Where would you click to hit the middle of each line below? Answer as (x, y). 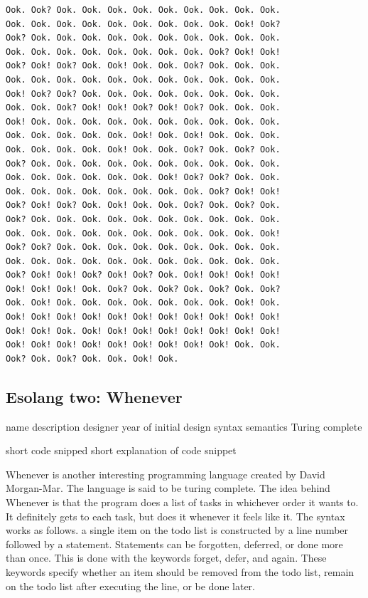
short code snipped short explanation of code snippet (121, 450)
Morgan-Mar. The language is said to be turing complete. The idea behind (168, 488)
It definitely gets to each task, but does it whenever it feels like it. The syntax (175, 516)
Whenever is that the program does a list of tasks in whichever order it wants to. (182, 502)
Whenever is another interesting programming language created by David (166, 474)
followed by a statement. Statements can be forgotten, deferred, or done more (174, 544)
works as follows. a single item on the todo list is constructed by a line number (177, 530)
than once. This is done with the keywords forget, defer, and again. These (166, 558)
